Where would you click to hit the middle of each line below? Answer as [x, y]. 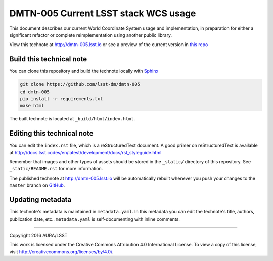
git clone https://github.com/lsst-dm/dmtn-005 [80, 84]
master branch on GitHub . [37, 185]
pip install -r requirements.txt [61, 99]
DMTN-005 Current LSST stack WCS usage [103, 13]
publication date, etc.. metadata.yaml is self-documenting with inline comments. [95, 219]
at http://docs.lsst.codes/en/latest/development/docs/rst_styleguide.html [85, 152]
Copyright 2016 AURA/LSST [38, 235]
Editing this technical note [51, 133]
